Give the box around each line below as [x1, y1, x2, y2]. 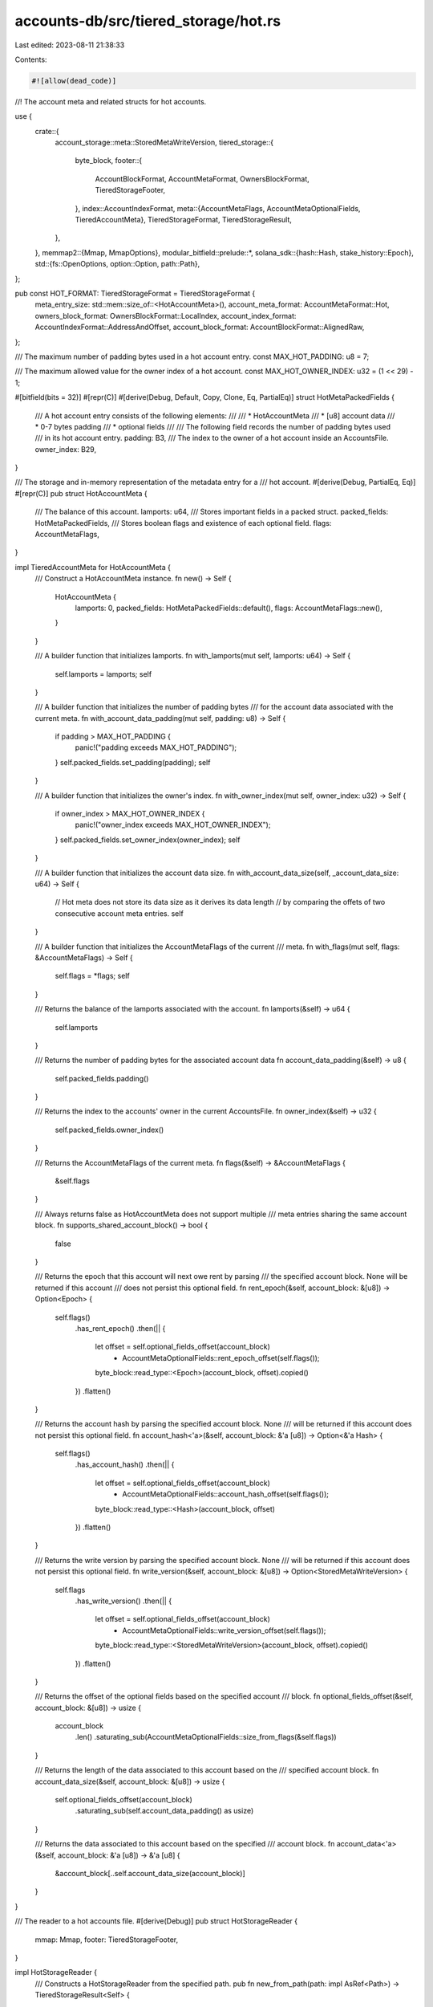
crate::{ [34, 126, 59, 136]
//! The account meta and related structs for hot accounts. [14, 96, 207, 106]
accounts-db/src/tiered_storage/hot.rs [14, 12, 281, 30]
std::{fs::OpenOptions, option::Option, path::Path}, [34, 259, 200, 269]
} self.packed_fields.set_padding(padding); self [55, 757, 211, 767]
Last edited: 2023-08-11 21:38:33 [14, 40, 125, 50]
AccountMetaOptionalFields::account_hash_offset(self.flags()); [122, 1489, 329, 1499]
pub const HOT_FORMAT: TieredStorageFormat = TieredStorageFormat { [14, 288, 256, 298]
